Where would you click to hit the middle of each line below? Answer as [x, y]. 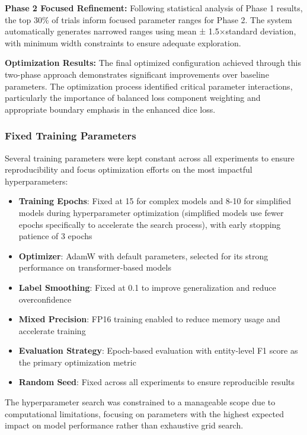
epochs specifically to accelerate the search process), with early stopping [150, 224]
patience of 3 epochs [55, 236]
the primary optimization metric [77, 362]
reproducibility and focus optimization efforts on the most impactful [129, 169]
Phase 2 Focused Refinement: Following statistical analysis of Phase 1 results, [154, 8]
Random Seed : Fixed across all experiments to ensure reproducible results [157, 382]
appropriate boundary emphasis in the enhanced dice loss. [110, 109]
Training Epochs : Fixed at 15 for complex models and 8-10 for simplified [155, 201]
